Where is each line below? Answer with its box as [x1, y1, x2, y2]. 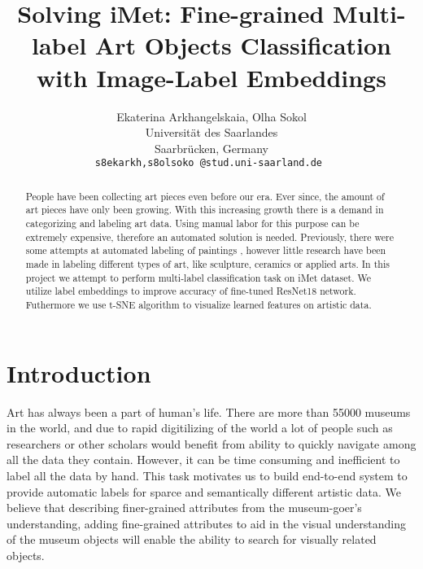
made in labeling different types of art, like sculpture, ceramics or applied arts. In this [25, 257, 390, 271]
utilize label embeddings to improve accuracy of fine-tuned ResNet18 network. [25, 284, 356, 298]
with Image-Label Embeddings [37, 60, 386, 94]
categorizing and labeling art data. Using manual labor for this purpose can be [25, 217, 360, 230]
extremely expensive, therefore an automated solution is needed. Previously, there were [25, 230, 394, 243]
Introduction [7, 356, 151, 389]
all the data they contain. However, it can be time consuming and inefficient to [7, 451, 400, 468]
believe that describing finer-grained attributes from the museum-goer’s [7, 499, 362, 516]
